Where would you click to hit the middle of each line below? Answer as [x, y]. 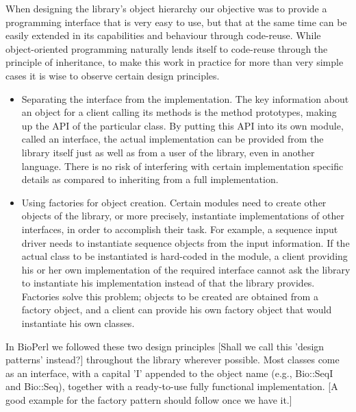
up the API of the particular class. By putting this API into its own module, [182, 125]
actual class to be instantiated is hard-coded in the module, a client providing [185, 256]
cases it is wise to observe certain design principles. [113, 75]
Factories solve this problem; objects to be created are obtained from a [170, 296]
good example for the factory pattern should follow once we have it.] [149, 400]
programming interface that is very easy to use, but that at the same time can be [176, 22]
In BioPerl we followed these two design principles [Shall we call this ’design [165, 346]
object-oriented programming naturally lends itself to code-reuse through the [167, 48]
